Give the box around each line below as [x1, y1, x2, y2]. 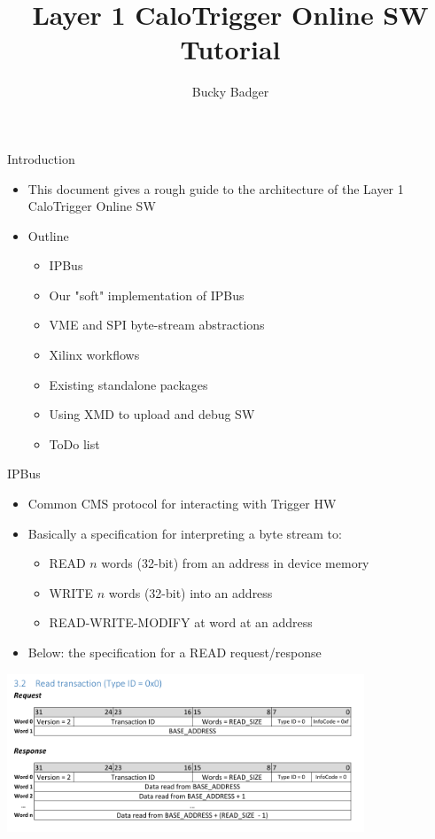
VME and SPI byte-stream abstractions [49, 315, 265, 334]
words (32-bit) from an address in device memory [101, 554, 369, 572]
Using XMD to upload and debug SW [49, 405, 255, 423]
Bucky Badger [191, 82, 269, 101]
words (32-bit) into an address [108, 583, 273, 602]
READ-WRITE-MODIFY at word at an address [49, 613, 313, 632]
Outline [27, 226, 69, 245]
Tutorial [180, 31, 281, 67]
